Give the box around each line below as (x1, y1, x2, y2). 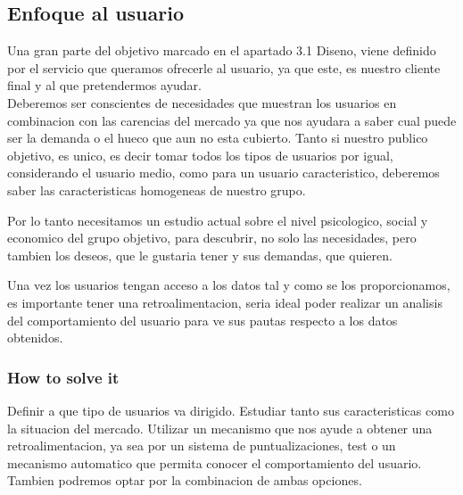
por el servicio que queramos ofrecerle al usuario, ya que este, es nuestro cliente (7, 58, 441, 77)
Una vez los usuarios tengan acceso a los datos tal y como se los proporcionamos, (7, 276, 451, 294)
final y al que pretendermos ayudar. (7, 76, 202, 95)
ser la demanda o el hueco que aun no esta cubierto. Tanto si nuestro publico (7, 128, 428, 147)
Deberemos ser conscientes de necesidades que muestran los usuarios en (7, 93, 397, 111)
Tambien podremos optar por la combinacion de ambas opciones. (7, 471, 362, 490)
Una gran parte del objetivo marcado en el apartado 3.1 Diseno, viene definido (7, 41, 436, 60)
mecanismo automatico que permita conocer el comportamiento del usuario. (7, 453, 422, 472)
